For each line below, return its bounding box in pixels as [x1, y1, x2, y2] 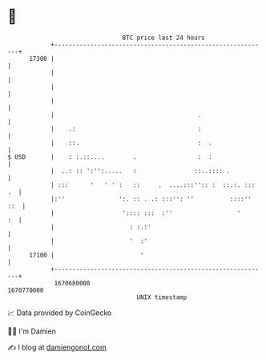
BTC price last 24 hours [122, 34, 205, 42]
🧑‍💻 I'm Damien [7, 326, 57, 336]
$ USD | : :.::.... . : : [7, 152, 213, 161]
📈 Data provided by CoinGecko [7, 308, 112, 318]
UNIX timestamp [136, 293, 187, 301]
